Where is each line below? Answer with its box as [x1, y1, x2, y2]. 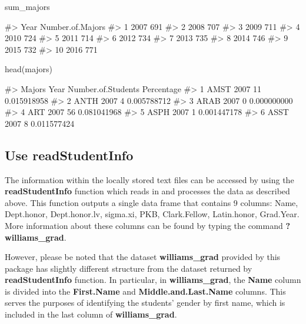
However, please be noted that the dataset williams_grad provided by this [5, 251, 281, 263]
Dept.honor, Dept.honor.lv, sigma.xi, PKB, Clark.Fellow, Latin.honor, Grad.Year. [5, 208, 300, 220]
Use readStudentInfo [5, 146, 134, 164]
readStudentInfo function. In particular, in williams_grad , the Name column [5, 274, 301, 286]
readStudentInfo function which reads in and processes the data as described [5, 185, 290, 197]
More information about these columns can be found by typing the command [5, 219, 283, 231]
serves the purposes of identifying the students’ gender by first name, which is [5, 296, 285, 309]
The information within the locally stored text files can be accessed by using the [5, 173, 294, 185]
